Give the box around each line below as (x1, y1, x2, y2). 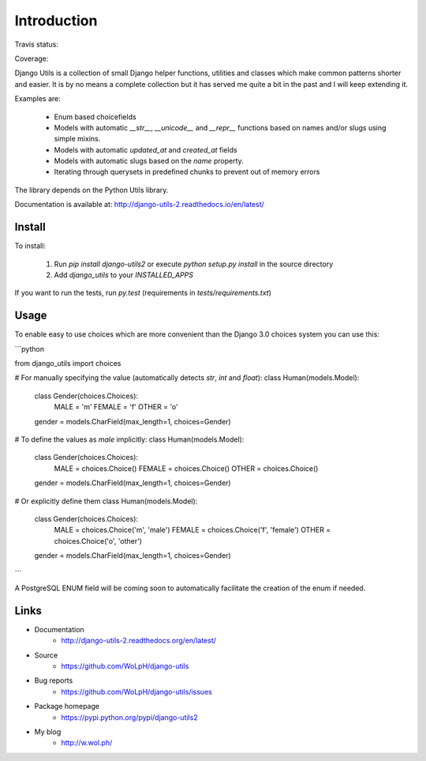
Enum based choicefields (54, 111, 137, 122)
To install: (14, 241, 47, 251)
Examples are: (14, 94, 61, 104)
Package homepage (34, 702, 100, 711)
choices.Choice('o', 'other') (54, 536, 142, 545)
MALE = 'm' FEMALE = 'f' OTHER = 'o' (54, 402, 179, 412)
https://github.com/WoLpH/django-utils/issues (61, 687, 212, 696)
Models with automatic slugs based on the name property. (54, 156, 244, 166)
